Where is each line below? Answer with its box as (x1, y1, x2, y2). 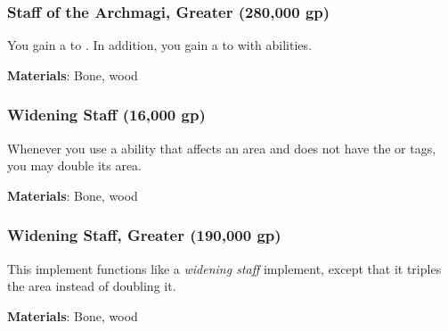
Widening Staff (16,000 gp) (7, 103, 206, 126)
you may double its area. (7, 156, 143, 175)
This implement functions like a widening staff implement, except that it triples (7, 259, 442, 277)
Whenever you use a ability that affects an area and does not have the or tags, (7, 138, 436, 157)
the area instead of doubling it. (7, 277, 176, 295)
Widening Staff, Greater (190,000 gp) (7, 224, 281, 246)
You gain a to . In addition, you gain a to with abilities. (7, 36, 312, 54)
